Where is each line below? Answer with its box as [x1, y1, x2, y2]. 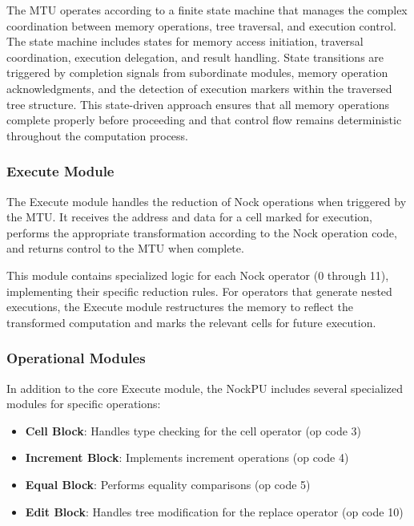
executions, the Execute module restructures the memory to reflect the [6, 298, 354, 315]
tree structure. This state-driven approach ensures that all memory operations [6, 95, 389, 112]
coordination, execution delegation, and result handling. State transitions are [6, 48, 384, 65]
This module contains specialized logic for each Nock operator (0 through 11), [6, 266, 389, 283]
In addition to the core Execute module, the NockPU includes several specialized [6, 379, 403, 396]
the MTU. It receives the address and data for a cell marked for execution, [6, 208, 372, 225]
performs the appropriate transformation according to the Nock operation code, [6, 224, 397, 241]
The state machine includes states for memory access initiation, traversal [6, 33, 364, 50]
